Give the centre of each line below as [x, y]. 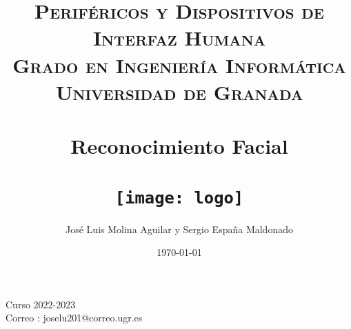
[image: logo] [179, 198]
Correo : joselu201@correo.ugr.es [74, 318]
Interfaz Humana [179, 38]
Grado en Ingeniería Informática [179, 64]
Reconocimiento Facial [179, 146]
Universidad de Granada [179, 91]
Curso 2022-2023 [41, 304]
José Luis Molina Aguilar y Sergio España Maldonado [179, 229]
